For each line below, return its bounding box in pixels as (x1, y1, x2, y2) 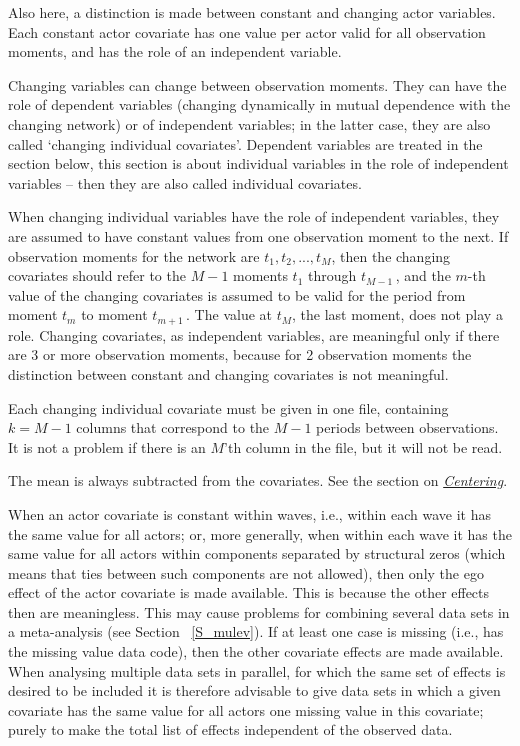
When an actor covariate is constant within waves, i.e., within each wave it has (8, 503, 491, 524)
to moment (81, 304, 148, 325)
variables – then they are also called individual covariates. (8, 172, 362, 193)
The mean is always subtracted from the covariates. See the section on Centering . (8, 470, 508, 491)
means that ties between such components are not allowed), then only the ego (8, 562, 484, 583)
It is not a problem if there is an (8, 436, 206, 457)
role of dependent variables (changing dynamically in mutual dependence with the (8, 94, 511, 115)
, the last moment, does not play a (292, 304, 503, 325)
